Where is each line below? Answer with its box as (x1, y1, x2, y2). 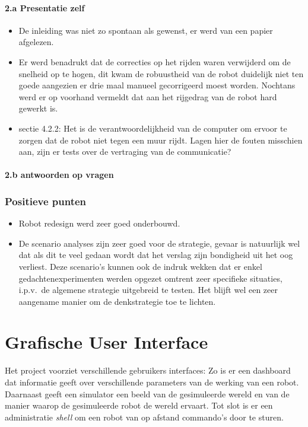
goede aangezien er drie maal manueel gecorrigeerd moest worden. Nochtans (18, 79, 296, 91)
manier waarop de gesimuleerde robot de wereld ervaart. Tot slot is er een (5, 399, 273, 412)
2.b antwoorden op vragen (5, 168, 114, 181)
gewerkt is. (18, 102, 58, 114)
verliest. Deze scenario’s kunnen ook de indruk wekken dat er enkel (18, 260, 262, 272)
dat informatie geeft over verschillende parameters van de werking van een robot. (5, 376, 299, 388)
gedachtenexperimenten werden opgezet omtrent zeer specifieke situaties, (18, 272, 282, 284)
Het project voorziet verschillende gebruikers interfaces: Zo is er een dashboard (5, 364, 291, 377)
